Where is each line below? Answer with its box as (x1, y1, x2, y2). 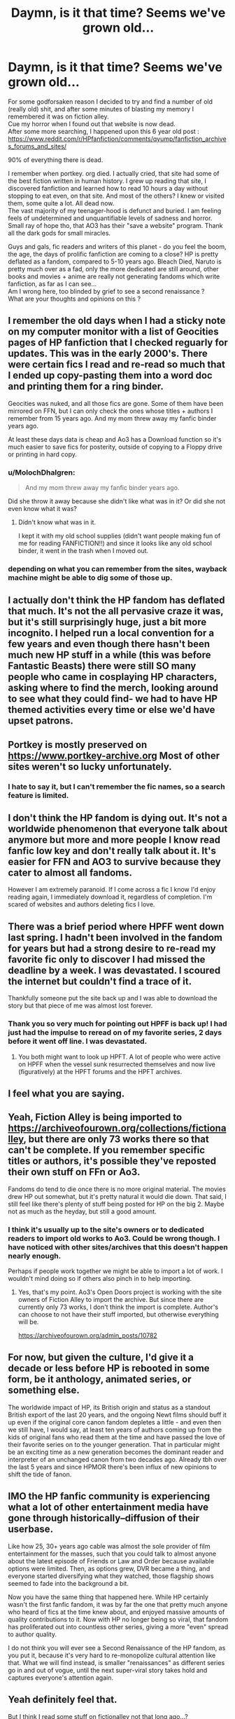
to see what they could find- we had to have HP (8, 693, 218, 705)
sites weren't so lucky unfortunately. (8, 761, 172, 773)
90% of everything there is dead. (8, 156, 104, 164)
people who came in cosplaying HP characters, (8, 671, 218, 683)
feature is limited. (8, 790, 69, 800)
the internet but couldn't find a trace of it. (8, 975, 192, 987)
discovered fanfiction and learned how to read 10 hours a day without (8, 184, 208, 192)
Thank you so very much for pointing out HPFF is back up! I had (8, 1019, 227, 1028)
